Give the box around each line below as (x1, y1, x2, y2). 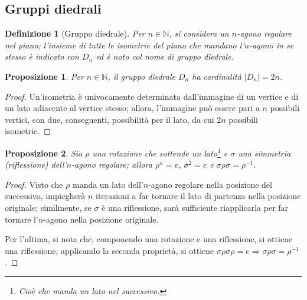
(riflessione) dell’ (5, 158, 67, 171)
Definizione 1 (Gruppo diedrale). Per (5, 27, 145, 40)
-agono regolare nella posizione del (148, 178, 272, 190)
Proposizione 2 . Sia (5, 146, 83, 159)
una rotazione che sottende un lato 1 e (92, 145, 228, 159)
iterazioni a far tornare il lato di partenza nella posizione (96, 190, 301, 202)
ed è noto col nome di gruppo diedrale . (96, 50, 234, 63)
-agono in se (249, 38, 294, 51)
